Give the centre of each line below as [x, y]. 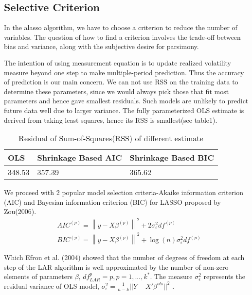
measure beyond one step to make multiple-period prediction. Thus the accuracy [124, 72]
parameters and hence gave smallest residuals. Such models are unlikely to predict [126, 101]
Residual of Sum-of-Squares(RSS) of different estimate [111, 138]
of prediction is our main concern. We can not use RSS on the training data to [121, 82]
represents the [224, 276]
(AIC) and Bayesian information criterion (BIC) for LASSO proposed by [112, 202]
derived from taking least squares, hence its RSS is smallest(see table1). [111, 120]
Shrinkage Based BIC [172, 158]
